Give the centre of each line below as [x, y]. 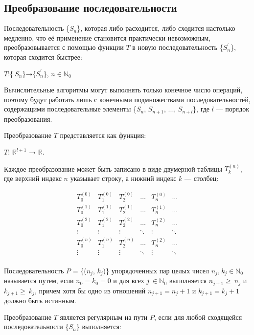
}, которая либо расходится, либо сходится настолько [156, 28]
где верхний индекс [33, 178]
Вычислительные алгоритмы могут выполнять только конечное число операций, [123, 90]
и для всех [129, 280]
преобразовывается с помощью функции [64, 47]
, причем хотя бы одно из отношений [90, 290]
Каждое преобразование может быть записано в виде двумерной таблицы [113, 168]
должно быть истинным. [40, 301]
